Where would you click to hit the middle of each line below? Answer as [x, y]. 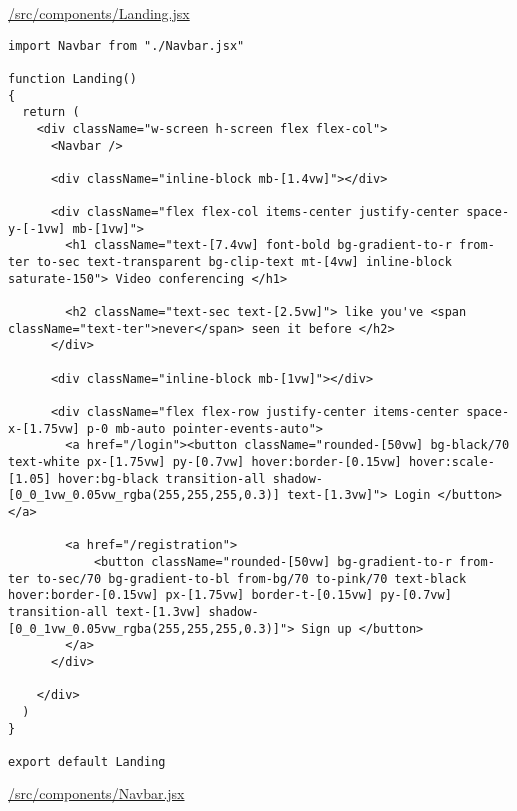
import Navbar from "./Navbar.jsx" [126, 45]
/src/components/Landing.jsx [99, 13]
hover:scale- [451, 462]
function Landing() [72, 78]
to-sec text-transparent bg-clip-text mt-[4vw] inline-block [244, 262]
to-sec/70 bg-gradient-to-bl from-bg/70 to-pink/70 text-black [251, 578]
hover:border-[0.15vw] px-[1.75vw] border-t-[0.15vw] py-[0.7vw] [230, 595]
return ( [51, 112]
